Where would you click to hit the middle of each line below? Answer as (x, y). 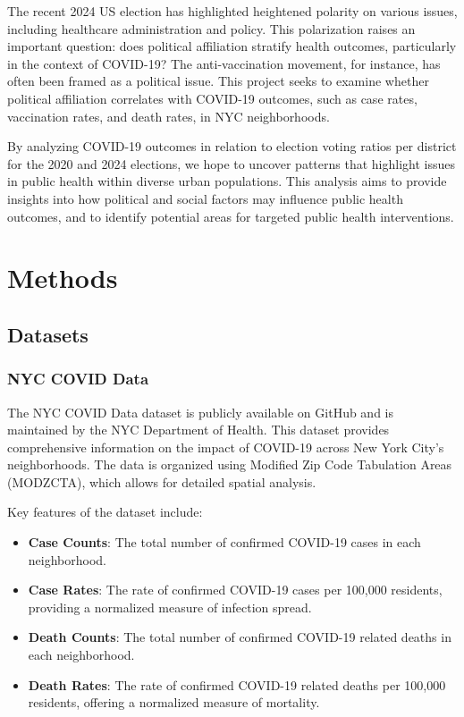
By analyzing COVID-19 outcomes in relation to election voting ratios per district (232, 146)
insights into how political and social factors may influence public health (205, 198)
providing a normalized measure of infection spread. (170, 607)
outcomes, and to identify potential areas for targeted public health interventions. (231, 216)
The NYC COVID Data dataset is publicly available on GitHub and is (201, 412)
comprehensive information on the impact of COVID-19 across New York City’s (226, 447)
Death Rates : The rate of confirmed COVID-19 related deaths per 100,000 (237, 684)
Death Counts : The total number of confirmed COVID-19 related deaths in (240, 637)
